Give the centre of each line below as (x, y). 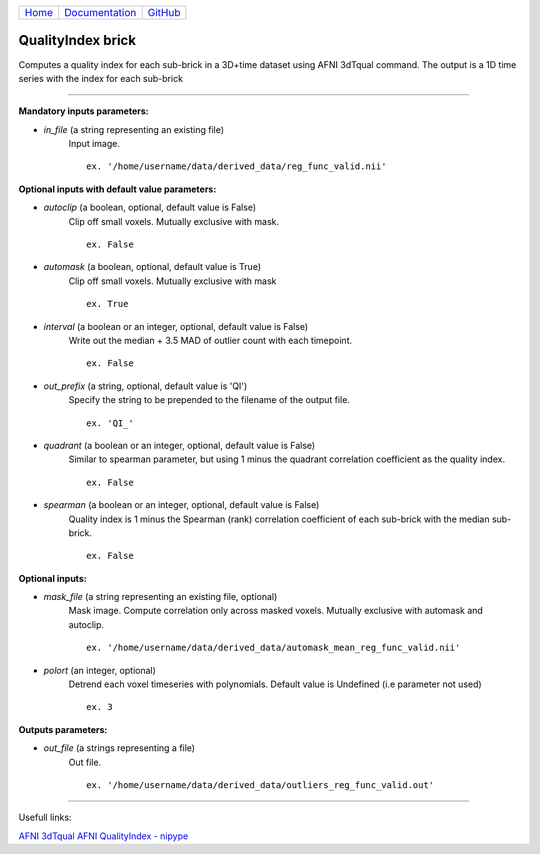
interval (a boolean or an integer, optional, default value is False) (176, 326)
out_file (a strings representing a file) (119, 748)
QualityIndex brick (77, 40)
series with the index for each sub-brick (101, 78)
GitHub (164, 12)
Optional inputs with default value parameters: (117, 189)
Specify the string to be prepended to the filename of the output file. (209, 400)
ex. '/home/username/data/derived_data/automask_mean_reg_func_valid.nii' (273, 648)
